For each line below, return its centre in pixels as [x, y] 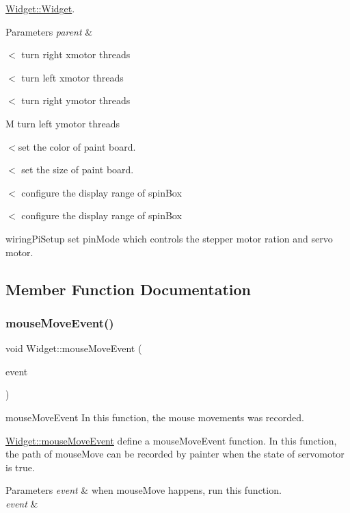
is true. [20, 467]
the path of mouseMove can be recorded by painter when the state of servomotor [175, 454]
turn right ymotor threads [76, 100]
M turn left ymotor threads [63, 123]
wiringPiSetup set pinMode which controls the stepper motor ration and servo [169, 238]
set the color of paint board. [77, 146]
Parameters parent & [49, 31]
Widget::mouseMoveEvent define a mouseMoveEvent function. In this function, [171, 440]
